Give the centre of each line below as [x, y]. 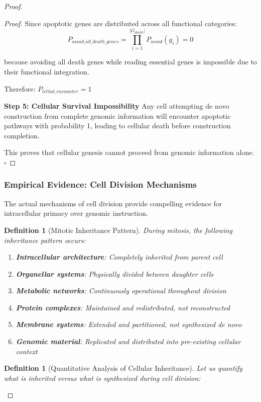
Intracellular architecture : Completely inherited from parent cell [119, 257]
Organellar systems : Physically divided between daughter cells [114, 273]
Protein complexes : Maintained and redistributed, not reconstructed [123, 307]
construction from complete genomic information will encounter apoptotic [117, 115]
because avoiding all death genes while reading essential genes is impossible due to [130, 62]
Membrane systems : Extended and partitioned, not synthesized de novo [129, 324]
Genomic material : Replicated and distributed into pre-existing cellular [128, 341]
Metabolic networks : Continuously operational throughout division [121, 291]
